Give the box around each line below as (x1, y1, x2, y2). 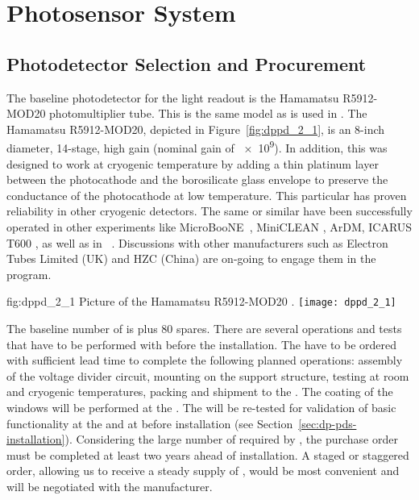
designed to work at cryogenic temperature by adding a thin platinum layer (6, 155, 379, 172)
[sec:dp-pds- (298, 415, 357, 431)
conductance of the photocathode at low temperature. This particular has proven (6, 186, 407, 203)
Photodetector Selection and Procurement (6, 51, 367, 76)
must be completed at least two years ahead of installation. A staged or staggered (6, 446, 409, 463)
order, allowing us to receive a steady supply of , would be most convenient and (6, 462, 400, 479)
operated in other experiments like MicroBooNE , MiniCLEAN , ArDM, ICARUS (6, 218, 413, 235)
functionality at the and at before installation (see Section (6, 415, 293, 431)
